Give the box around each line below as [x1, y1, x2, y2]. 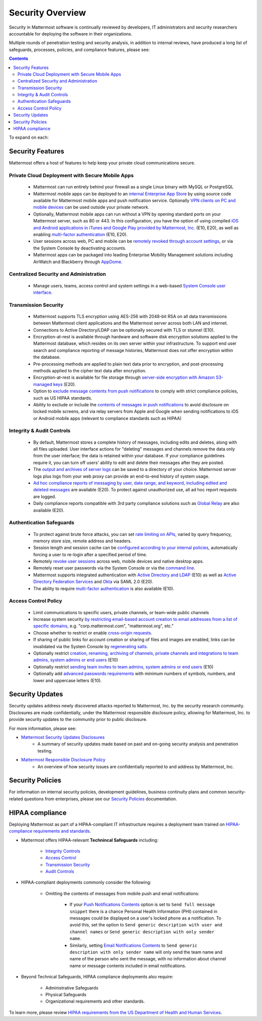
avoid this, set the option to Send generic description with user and [69, 922, 223, 928]
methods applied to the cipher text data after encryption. [33, 368, 147, 373]
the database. [33, 354, 61, 360]
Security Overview [9, 7, 86, 18]
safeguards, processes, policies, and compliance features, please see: [9, 47, 150, 52]
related [9, 796, 23, 802]
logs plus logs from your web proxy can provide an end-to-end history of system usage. [33, 473, 210, 479]
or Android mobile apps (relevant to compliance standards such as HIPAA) [33, 415, 182, 421]
